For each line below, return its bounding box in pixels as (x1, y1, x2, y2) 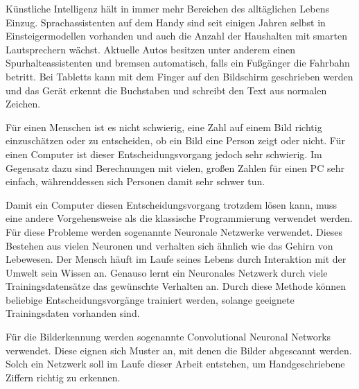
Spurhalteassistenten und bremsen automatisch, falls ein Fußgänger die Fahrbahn (6, 55, 350, 70)
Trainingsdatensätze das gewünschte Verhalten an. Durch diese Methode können (6, 279, 347, 293)
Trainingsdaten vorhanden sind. (6, 306, 140, 320)
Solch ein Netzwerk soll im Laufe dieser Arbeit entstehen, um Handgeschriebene (6, 356, 345, 371)
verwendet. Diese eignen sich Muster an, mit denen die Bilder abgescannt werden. (6, 343, 352, 357)
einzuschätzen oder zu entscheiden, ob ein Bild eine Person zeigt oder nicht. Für (6, 133, 345, 148)
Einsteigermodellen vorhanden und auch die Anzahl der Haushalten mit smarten (6, 28, 347, 43)
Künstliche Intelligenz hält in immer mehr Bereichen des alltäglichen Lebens (6, 1, 329, 15)
